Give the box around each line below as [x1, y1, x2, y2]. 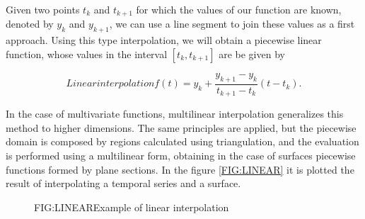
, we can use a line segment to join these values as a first [109, 16, 355, 31]
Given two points [6, 2, 80, 16]
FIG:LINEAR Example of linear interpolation [34, 199, 229, 214]
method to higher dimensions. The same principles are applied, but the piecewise [6, 120, 357, 135]
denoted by [6, 16, 54, 31]
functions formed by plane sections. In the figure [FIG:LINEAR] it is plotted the [6, 162, 354, 176]
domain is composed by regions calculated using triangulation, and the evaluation [6, 134, 359, 149]
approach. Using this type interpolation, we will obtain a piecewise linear [6, 33, 322, 47]
